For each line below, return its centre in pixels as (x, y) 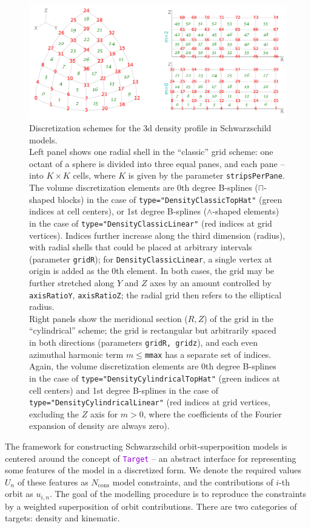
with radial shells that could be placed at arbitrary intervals (141, 247)
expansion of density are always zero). (99, 426)
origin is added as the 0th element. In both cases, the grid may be (152, 271)
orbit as (19, 494)
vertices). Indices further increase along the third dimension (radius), (157, 235)
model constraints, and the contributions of (193, 482)
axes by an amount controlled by (211, 282)
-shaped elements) (246, 211)
